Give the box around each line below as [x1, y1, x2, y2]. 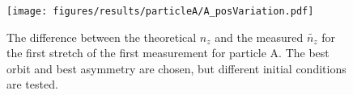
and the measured [215, 28, 304, 45]
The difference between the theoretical [6, 28, 197, 45]
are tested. [6, 76, 58, 93]
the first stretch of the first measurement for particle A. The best [6, 44, 330, 61]
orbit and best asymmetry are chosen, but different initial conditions [6, 60, 347, 76]
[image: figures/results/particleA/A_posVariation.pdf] [6, 6, 314, 17]
